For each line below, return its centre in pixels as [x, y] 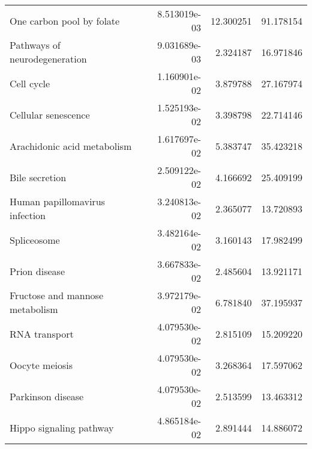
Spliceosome [35, 240]
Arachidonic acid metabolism [71, 146]
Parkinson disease [47, 396]
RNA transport [42, 333]
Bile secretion [38, 177]
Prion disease [37, 271]
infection [28, 215]
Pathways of [35, 45]
